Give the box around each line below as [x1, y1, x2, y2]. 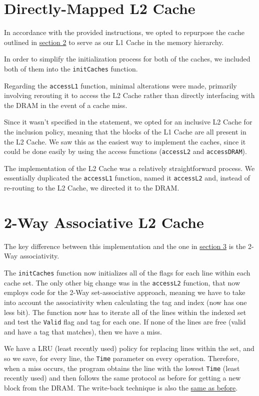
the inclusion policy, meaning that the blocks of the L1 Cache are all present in [4, 126, 246, 136]
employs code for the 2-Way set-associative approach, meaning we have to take [4, 287, 245, 297]
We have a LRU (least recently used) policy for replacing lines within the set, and [4, 343, 254, 353]
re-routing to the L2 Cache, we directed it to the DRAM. [4, 182, 179, 193]
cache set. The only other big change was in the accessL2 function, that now [4, 277, 240, 287]
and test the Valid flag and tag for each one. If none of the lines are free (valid [4, 316, 246, 327]
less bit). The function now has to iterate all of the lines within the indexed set [4, 306, 246, 317]
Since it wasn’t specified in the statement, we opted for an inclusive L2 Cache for [4, 116, 252, 127]
